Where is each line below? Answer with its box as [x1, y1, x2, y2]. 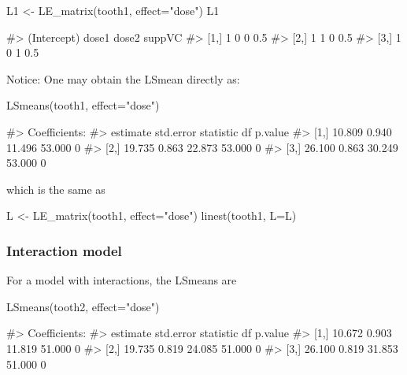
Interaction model [6, 240, 122, 260]
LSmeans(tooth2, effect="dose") [6, 298, 160, 314]
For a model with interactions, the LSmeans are [6, 272, 237, 288]
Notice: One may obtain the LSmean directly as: [6, 70, 240, 87]
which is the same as [6, 180, 105, 197]
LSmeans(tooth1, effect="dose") [6, 97, 160, 113]
